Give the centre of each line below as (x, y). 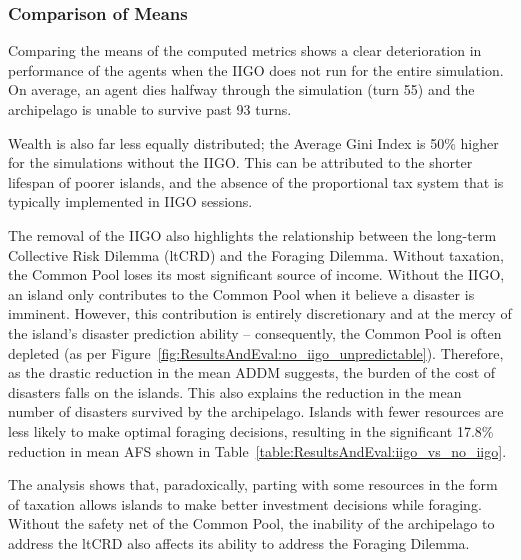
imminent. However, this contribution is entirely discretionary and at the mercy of (260, 313)
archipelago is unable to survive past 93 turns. (150, 109)
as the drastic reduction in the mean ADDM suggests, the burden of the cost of (252, 372)
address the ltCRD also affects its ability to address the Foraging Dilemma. (239, 542)
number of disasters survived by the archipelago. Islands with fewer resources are (256, 411)
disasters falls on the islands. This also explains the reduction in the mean (235, 391)
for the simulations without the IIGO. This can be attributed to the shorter (240, 162)
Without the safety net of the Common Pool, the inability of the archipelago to (251, 523)
